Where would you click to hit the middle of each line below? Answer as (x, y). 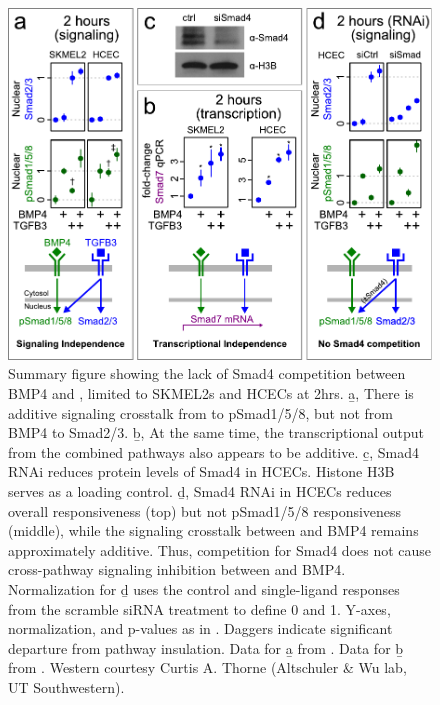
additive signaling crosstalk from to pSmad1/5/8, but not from (200, 412)
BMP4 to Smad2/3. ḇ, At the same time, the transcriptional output (216, 432)
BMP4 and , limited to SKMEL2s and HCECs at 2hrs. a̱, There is (211, 393)
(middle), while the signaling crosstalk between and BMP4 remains (213, 530)
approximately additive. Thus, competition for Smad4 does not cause (220, 549)
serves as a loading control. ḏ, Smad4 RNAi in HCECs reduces (200, 491)
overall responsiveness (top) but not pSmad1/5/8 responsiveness (205, 510)
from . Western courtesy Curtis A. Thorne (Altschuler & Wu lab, (207, 667)
